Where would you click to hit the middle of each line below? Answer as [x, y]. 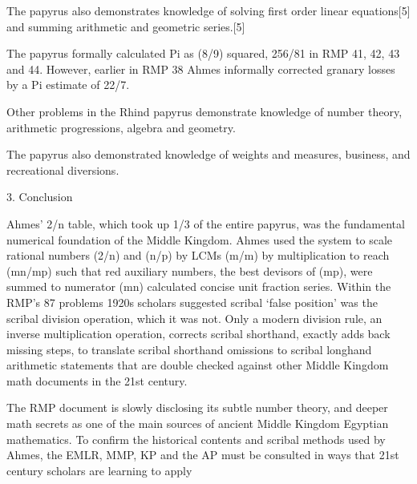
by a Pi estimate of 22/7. [68, 85]
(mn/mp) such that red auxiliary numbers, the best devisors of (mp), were [190, 270]
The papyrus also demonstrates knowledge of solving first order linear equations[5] [208, 10]
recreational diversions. [63, 169]
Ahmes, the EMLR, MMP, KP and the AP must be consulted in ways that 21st [203, 455]
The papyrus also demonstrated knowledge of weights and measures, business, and [208, 154]
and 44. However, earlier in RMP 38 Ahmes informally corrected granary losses [201, 69]
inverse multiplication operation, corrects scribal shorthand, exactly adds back [198, 334]
